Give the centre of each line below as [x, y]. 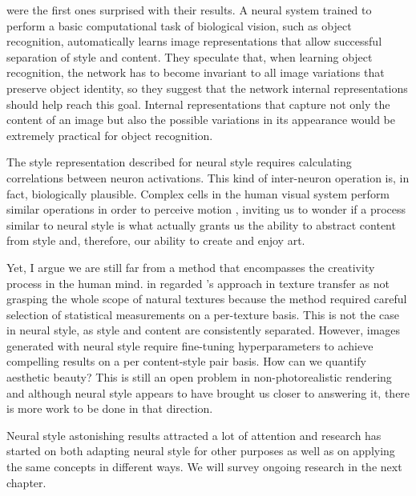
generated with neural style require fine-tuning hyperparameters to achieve [190, 345]
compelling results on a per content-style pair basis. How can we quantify [186, 361]
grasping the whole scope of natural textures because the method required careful [207, 299]
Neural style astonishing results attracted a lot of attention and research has [194, 435]
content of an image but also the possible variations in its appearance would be [201, 120]
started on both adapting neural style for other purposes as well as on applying [201, 451]
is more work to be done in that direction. [110, 408]
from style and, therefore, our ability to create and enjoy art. [156, 240]
